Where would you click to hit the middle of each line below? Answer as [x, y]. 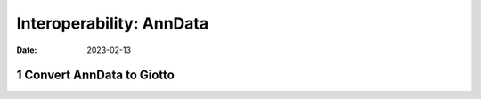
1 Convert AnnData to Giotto [96, 75]
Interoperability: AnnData [113, 23]
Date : [27, 50]
